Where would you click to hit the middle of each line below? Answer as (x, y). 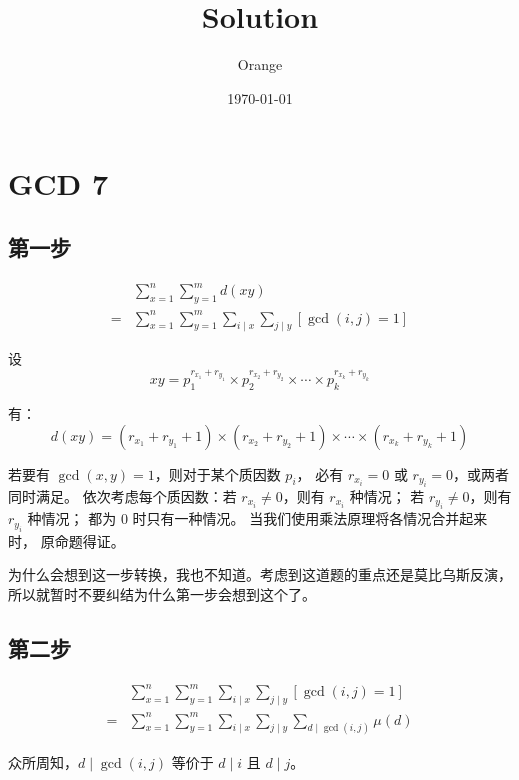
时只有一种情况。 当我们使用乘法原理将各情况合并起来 (310, 518)
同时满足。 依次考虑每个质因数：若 (122, 495)
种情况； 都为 (72, 518)
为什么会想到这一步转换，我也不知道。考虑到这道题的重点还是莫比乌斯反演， (260, 574)
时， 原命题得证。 (66, 540)
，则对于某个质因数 (217, 473)
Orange (260, 64)
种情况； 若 (387, 495)
